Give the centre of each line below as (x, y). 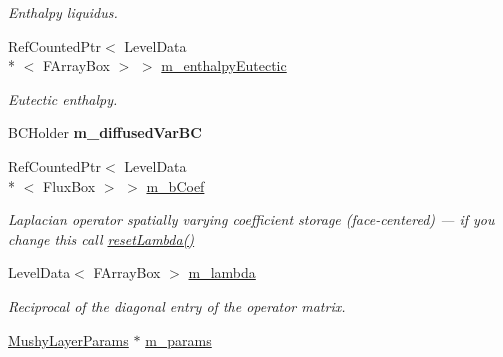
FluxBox (69, 185)
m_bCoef (175, 185)
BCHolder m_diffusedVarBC (105, 132)
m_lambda (222, 272)
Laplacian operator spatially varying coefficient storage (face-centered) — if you (251, 219)
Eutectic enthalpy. (63, 98)
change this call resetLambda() (101, 238)
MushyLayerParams (68, 339)
